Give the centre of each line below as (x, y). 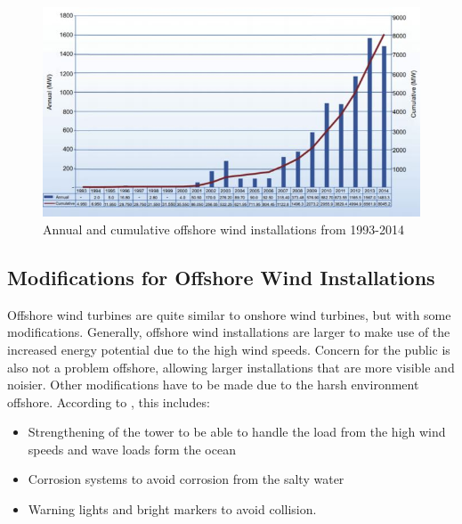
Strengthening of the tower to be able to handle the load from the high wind (237, 432)
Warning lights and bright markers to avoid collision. (172, 509)
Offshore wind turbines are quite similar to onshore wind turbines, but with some (229, 314)
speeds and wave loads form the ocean (132, 449)
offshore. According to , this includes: (109, 401)
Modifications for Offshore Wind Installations (221, 277)
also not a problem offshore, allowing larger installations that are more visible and (231, 367)
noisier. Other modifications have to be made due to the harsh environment (213, 385)
